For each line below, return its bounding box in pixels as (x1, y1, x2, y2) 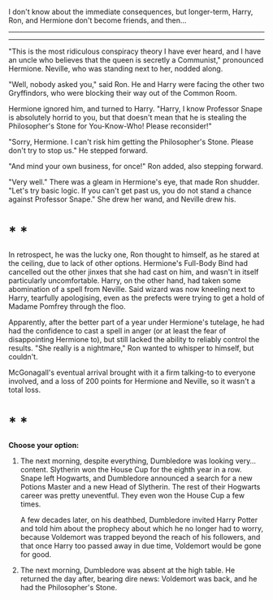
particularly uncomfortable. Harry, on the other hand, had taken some (8, 276, 241, 285)
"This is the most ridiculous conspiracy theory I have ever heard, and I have (8, 46, 262, 56)
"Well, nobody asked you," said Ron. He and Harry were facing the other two (8, 80, 265, 89)
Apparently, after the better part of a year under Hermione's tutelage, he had (8, 317, 265, 327)
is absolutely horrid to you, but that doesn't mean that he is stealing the (8, 113, 247, 122)
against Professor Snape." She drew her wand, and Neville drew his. (8, 194, 237, 204)
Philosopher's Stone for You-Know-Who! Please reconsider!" (8, 121, 213, 131)
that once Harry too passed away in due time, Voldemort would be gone (19, 541, 262, 550)
